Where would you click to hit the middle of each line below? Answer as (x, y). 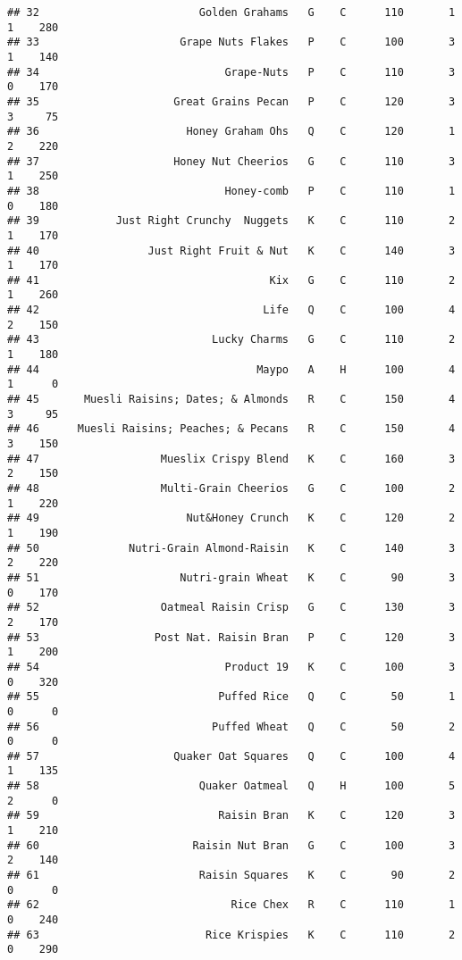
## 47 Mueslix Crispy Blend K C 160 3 (231, 459)
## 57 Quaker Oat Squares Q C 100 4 (231, 756)
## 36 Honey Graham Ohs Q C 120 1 (231, 132)
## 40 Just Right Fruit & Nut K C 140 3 (231, 250)
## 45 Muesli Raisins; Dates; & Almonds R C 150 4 (231, 400)
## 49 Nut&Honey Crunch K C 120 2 (231, 518)
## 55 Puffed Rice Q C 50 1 (231, 697)
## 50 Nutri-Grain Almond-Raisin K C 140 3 (231, 548)
